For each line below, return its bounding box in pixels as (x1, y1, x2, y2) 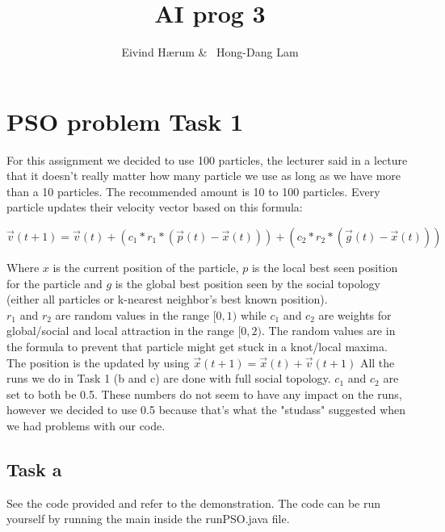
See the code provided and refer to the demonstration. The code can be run (6, 494, 381, 511)
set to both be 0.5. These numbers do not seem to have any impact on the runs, (6, 385, 402, 402)
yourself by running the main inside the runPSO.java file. (6, 510, 290, 527)
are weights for (318, 306, 392, 323)
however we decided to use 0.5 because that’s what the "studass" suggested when (6, 401, 406, 418)
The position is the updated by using (6, 354, 190, 371)
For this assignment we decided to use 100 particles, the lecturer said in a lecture (6, 151, 408, 168)
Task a (6, 456, 62, 481)
